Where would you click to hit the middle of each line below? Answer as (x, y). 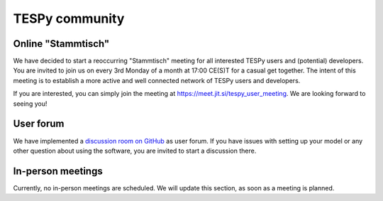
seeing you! (30, 104)
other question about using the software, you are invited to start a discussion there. (135, 151)
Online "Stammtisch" (61, 44)
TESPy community (69, 18)
